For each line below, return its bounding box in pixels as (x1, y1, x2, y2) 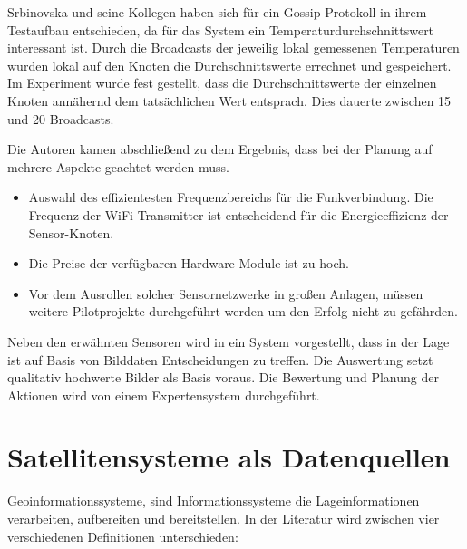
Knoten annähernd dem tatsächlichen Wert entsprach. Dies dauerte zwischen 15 (7, 91, 452, 110)
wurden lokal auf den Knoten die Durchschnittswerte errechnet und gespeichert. (7, 55, 452, 74)
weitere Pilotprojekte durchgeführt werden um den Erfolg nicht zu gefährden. (28, 302, 459, 321)
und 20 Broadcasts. (7, 109, 114, 128)
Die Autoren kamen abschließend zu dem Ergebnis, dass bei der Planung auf (7, 140, 433, 159)
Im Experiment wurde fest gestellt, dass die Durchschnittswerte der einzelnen (7, 73, 437, 92)
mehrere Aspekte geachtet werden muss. (7, 157, 229, 176)
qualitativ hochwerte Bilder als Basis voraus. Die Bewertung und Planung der (7, 368, 439, 387)
